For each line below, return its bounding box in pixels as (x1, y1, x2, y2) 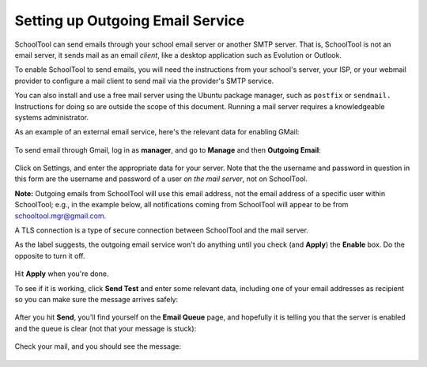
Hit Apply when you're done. (14, 269, 109, 278)
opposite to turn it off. (14, 251, 85, 260)
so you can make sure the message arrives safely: (14, 294, 179, 304)
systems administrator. (14, 112, 89, 122)
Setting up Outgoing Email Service (14, 12, 245, 29)
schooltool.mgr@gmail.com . (14, 210, 107, 221)
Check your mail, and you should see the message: (14, 342, 182, 351)
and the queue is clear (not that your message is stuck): (14, 323, 197, 333)
